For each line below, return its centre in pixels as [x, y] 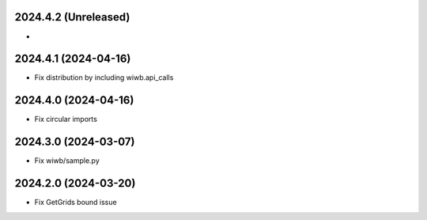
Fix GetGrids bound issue [76, 203]
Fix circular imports [66, 119]
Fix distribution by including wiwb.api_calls [104, 78]
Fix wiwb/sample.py [67, 161]
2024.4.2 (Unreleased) [72, 17]
